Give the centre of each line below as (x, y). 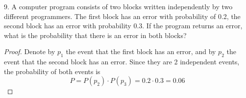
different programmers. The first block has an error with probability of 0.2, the (122, 16)
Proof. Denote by (30, 51)
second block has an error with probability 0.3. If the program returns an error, (123, 26)
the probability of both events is (52, 71)
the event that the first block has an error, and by (141, 51)
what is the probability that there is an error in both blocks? (95, 35)
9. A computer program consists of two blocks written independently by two (118, 6)
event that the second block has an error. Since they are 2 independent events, (122, 62)
